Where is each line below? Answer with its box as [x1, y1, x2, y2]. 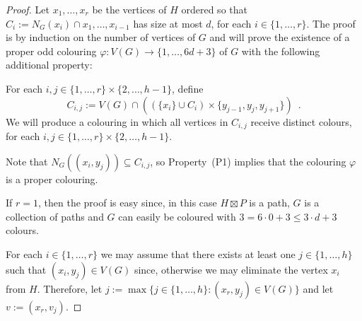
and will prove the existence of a [209, 30, 350, 45]
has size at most [133, 16, 203, 30]
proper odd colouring [6, 43, 97, 58]
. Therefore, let [37, 281, 103, 296]
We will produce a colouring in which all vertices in [6, 114, 228, 129]
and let [303, 281, 334, 296]
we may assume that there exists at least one [100, 246, 296, 261]
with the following [241, 43, 320, 58]
